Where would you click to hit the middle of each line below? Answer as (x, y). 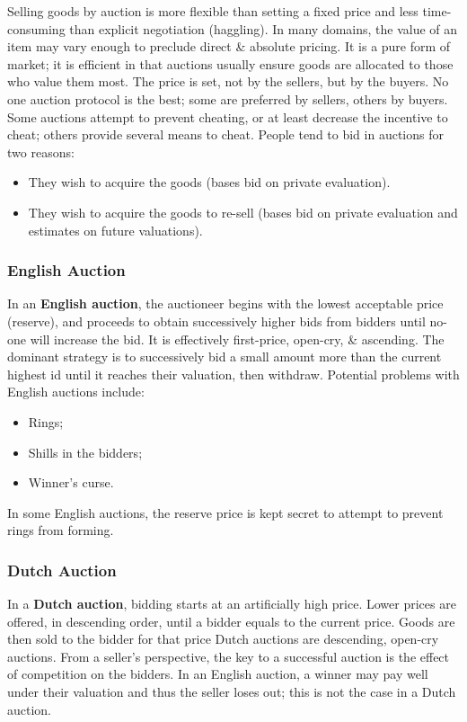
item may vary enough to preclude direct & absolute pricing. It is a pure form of (229, 46)
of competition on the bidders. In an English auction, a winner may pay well (218, 674)
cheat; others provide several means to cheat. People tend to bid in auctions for (225, 134)
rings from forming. (61, 530)
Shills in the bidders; (85, 452)
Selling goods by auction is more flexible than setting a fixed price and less (213, 11)
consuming (36, 28)
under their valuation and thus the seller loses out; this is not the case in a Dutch (232, 692)
